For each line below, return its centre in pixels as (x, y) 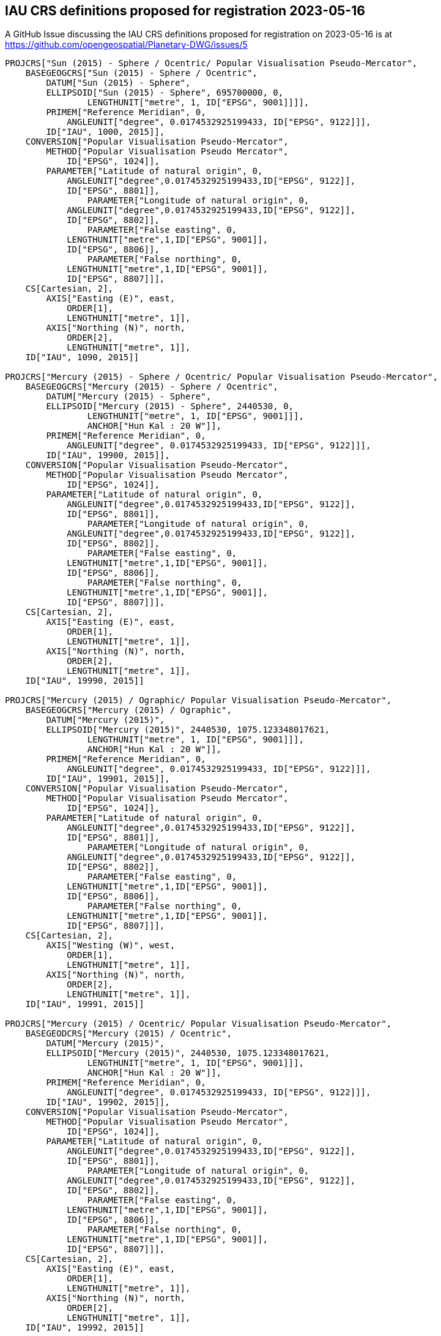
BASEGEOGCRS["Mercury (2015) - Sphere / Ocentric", (152, 387)
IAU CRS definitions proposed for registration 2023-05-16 (185, 11)
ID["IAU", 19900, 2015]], (108, 455)
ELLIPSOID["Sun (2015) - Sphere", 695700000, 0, (165, 93)
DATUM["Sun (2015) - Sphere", (118, 83)
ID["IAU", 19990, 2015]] (85, 681)
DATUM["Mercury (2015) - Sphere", (129, 397)
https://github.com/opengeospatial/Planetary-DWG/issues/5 (126, 45)
